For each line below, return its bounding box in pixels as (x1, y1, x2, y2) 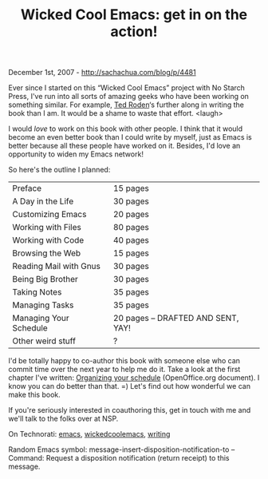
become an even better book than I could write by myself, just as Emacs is (8, 133, 253, 142)
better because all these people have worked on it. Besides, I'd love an (8, 141, 241, 151)
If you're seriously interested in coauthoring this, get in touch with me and (8, 406, 251, 415)
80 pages (112, 222, 149, 233)
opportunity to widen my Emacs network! (8, 149, 144, 159)
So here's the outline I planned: (8, 165, 111, 175)
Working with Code (12, 235, 85, 246)
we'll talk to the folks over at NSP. (8, 414, 119, 424)
